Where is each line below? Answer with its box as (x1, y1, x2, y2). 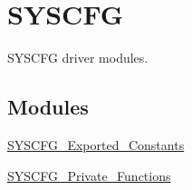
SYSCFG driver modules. (7, 48, 149, 67)
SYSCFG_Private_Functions (7, 165, 171, 185)
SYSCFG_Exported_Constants (7, 135, 185, 154)
